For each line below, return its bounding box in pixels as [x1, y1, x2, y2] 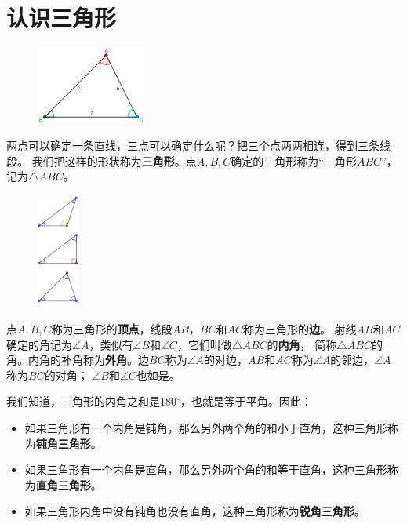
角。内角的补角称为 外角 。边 [6, 351, 149, 368]
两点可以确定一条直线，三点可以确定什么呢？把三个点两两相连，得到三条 [6, 137, 380, 154]
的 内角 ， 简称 [267, 336, 337, 352]
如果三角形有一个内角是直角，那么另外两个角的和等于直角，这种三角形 [24, 461, 387, 478]
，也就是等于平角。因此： [180, 393, 312, 409]
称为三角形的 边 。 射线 [242, 321, 357, 337]
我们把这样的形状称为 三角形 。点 [31, 152, 197, 169]
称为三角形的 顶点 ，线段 [51, 321, 173, 337]
